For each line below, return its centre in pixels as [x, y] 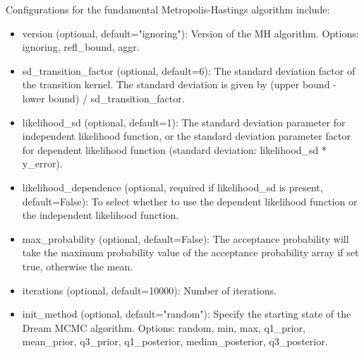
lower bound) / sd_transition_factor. [103, 98]
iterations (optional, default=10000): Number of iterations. [149, 290]
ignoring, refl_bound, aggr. [81, 47]
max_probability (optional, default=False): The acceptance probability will [186, 238]
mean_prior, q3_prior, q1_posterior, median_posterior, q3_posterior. [175, 341]
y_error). [42, 163]
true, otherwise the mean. [78, 266]
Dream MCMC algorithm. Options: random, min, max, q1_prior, [164, 327]
